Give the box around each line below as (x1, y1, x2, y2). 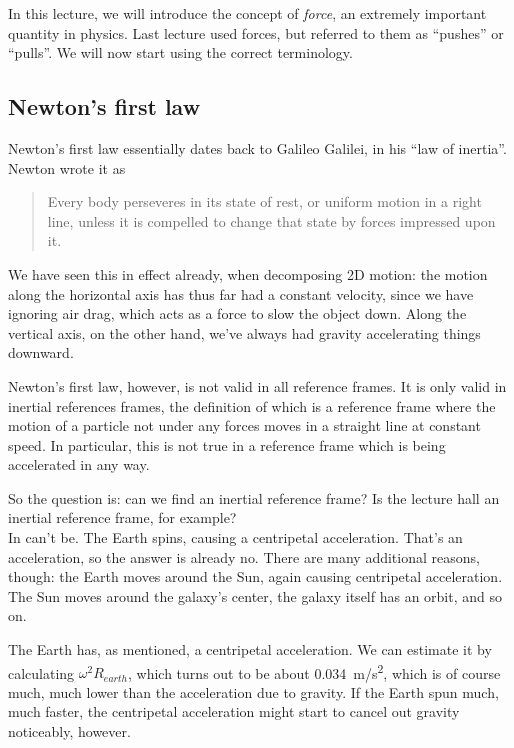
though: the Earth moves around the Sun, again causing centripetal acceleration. (8, 566, 503, 587)
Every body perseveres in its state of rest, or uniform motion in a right (47, 191, 482, 212)
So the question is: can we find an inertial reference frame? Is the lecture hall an (8, 487, 500, 508)
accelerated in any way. (8, 454, 150, 475)
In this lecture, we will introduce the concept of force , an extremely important (8, 3, 487, 23)
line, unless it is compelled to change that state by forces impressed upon (47, 210, 496, 231)
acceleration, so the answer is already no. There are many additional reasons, (8, 546, 480, 567)
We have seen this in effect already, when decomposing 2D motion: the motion (8, 263, 488, 284)
